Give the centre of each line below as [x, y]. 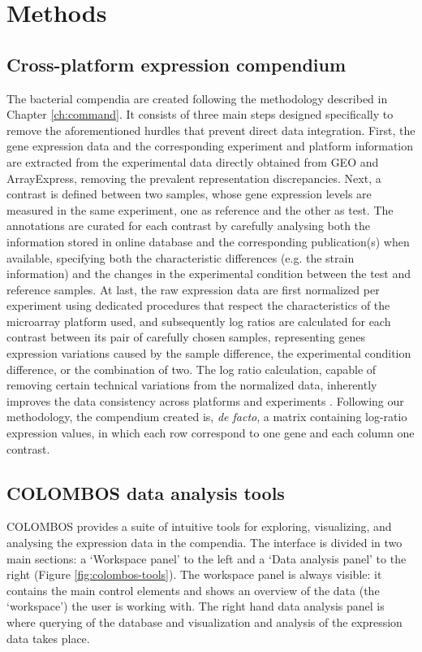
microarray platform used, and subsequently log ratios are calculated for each [199, 321]
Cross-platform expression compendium [177, 64]
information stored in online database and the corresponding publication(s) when [208, 241]
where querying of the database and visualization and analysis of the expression [205, 622]
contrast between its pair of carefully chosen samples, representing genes [186, 337]
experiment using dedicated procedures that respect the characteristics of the [198, 305]
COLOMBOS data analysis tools [146, 492]
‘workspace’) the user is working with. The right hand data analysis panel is [196, 606]
